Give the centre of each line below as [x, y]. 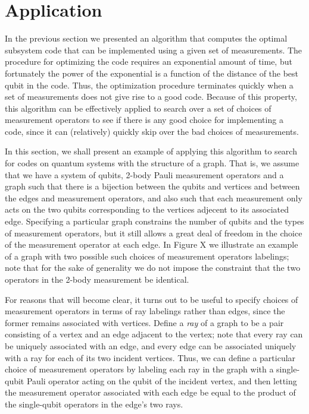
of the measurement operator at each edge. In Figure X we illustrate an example [152, 244]
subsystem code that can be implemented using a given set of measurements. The [154, 50]
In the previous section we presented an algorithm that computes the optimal [146, 38]
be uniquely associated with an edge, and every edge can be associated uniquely [151, 345]
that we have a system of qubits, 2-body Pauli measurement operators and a [144, 174]
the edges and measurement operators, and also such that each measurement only [154, 197]
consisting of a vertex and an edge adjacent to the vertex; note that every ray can [154, 334]
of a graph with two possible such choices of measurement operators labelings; [147, 256]
